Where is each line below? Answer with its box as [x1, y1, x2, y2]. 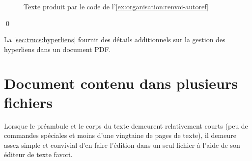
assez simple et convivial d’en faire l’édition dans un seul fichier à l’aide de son [4, 139, 240, 150]
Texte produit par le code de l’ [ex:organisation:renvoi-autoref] [24, 1, 209, 11]
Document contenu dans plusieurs [4, 73, 238, 93]
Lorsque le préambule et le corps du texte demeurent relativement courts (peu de [4, 120, 248, 131]
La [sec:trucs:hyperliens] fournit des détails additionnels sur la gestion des [4, 34, 225, 45]
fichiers [4, 92, 53, 112]
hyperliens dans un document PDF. [4, 44, 111, 54]
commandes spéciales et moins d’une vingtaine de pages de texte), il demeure [4, 130, 236, 140]
